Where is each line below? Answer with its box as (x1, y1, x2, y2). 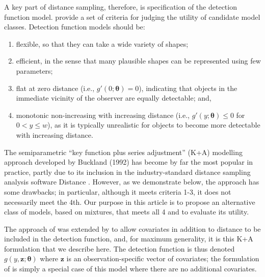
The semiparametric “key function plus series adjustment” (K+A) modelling (4, 146, 243, 157)
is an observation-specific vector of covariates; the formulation (66, 253, 259, 264)
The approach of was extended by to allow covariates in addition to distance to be (4, 223, 261, 234)
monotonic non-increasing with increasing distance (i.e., (16, 109, 190, 120)
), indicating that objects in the (139, 82, 237, 93)
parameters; (16, 65, 53, 76)
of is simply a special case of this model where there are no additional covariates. (4, 263, 257, 274)
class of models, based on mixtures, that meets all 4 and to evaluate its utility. (4, 206, 249, 217)
